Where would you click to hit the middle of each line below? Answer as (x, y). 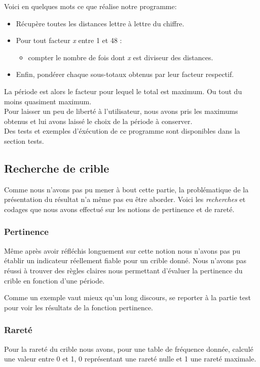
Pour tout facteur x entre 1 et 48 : (69, 40)
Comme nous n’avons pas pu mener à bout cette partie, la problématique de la (126, 189)
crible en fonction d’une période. (54, 280)
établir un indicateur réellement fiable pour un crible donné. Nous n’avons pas (125, 260)
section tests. (24, 140)
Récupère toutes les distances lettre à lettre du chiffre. (100, 23)
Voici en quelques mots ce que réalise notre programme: (90, 6)
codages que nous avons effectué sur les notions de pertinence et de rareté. (119, 209)
